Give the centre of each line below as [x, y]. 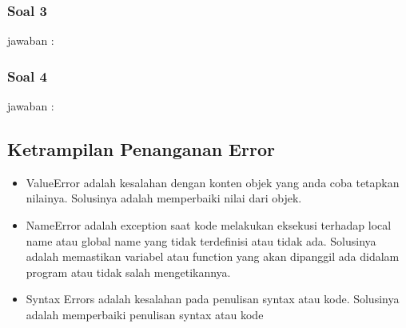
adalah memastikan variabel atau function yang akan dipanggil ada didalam [213, 256]
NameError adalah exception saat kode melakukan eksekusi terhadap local [209, 225]
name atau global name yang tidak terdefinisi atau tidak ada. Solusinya [201, 240]
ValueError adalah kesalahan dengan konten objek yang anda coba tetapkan [213, 182]
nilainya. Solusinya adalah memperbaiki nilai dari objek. [164, 198]
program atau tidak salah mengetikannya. [128, 272]
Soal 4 [27, 76]
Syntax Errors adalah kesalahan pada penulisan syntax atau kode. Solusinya [213, 299]
